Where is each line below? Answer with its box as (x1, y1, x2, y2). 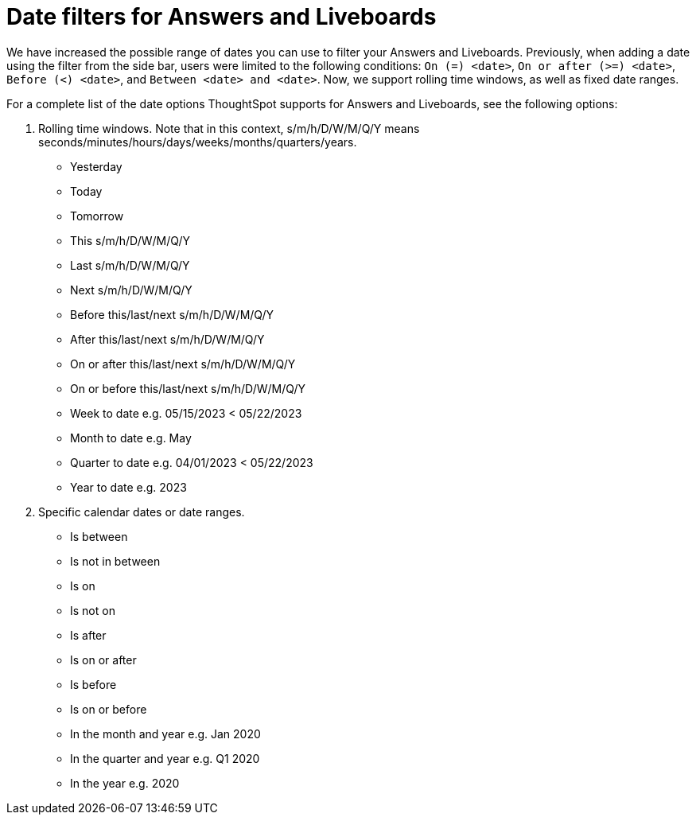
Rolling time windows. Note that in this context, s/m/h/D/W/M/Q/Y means (38, 121, 420, 135)
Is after (70, 628, 107, 642)
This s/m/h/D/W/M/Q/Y (70, 233, 190, 247)
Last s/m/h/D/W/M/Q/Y (70, 258, 190, 272)
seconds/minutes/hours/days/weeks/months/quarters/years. (38, 134, 357, 149)
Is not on (70, 603, 115, 617)
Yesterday (70, 159, 122, 173)
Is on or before (70, 702, 147, 716)
